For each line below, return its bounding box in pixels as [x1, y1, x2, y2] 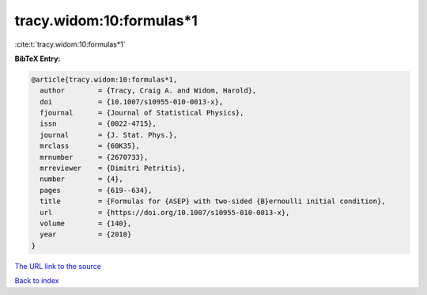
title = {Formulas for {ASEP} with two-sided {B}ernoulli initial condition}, [40, 197, 387, 206]
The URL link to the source [14, 261, 102, 270]
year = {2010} [40, 230, 132, 239]
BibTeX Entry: [14, 54, 61, 63]
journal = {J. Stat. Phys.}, [40, 130, 178, 139]
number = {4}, [40, 175, 124, 183]
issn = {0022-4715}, [40, 119, 157, 128]
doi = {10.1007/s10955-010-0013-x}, [40, 97, 224, 106]
